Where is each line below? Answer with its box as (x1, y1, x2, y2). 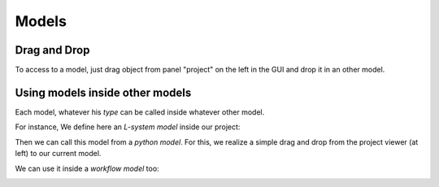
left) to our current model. (15, 149, 102, 159)
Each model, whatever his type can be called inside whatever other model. (15, 107, 265, 117)
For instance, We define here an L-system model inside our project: (15, 122, 241, 132)
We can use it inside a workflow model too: (15, 163, 159, 173)
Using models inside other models (15, 85, 192, 99)
